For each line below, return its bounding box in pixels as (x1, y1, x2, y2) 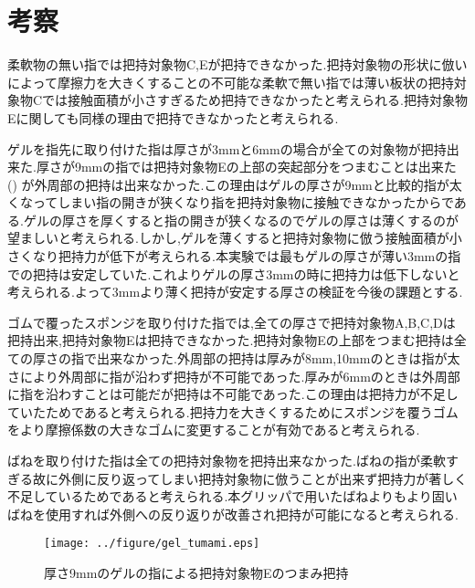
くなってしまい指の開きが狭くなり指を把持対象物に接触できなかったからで (7, 193, 454, 212)
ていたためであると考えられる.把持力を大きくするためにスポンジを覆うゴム (7, 402, 459, 421)
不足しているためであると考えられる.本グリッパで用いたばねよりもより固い (7, 487, 458, 506)
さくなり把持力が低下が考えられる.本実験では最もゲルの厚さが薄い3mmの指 (7, 247, 461, 266)
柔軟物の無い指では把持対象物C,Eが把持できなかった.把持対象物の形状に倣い (7, 55, 468, 74)
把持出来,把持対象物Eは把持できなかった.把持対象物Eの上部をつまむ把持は (7, 331, 454, 350)
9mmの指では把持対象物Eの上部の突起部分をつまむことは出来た (74, 157, 457, 176)
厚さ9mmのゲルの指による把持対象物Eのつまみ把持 (44, 563, 349, 583)
